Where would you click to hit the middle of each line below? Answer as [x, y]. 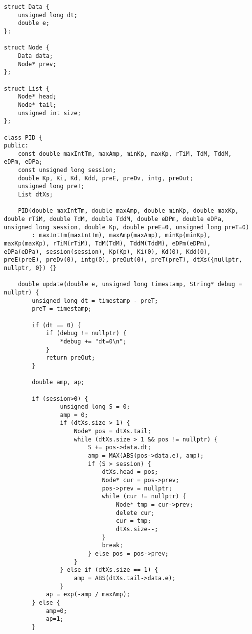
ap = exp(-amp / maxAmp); [88, 595]
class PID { [23, 137]
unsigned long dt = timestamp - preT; [95, 301]
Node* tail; [37, 105]
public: [16, 146]
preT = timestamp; [62, 309]
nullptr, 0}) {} [30, 268]
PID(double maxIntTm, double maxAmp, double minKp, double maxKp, [128, 211]
